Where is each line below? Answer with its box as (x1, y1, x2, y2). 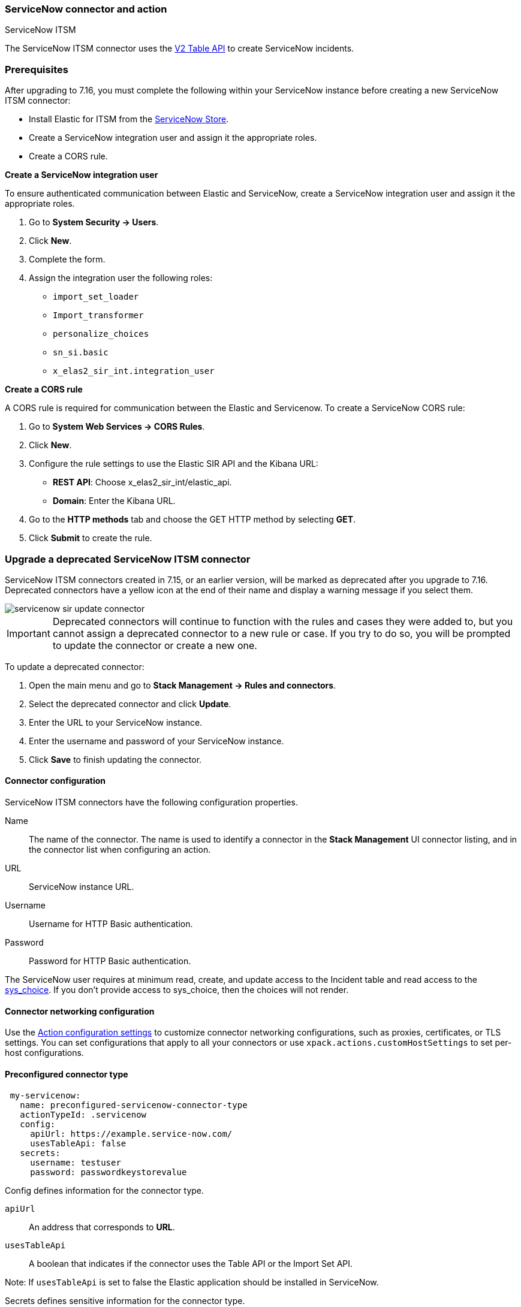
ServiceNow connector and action (5, 3, 167, 15)
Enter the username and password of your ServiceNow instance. (29, 735, 284, 746)
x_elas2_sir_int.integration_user (53, 366, 215, 376)
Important (7, 627, 50, 639)
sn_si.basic (53, 348, 109, 358)
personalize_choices (53, 329, 149, 339)
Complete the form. (29, 254, 106, 265)
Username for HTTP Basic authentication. (29, 919, 193, 929)
